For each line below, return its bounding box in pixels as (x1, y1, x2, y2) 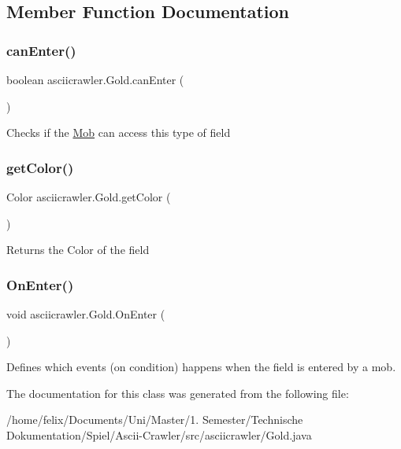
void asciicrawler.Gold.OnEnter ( (6, 306, 165, 322)
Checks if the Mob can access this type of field (6, 124, 231, 141)
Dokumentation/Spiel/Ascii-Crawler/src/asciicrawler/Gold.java (6, 426, 312, 443)
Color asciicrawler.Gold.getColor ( (6, 189, 171, 204)
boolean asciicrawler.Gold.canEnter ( (6, 72, 184, 87)
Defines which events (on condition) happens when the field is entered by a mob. (6, 359, 396, 375)
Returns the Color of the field (6, 241, 150, 258)
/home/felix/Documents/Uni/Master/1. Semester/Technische (6, 411, 303, 428)
